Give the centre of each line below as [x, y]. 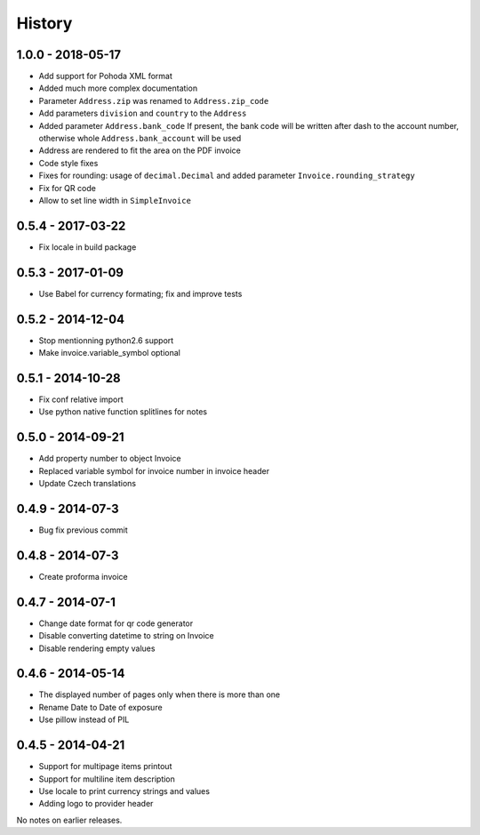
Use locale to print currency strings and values [124, 791]
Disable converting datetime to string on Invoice [126, 636]
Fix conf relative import [81, 399]
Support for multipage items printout [105, 767]
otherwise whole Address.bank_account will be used [140, 139]
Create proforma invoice [83, 576]
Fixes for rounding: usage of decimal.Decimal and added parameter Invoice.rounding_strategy [227, 176]
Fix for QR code [68, 188]
